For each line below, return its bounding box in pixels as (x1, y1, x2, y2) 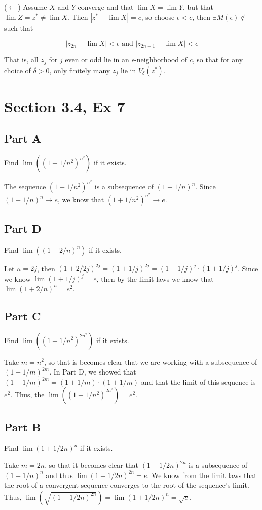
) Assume (18, 2, 47, 12)
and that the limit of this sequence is (141, 376, 256, 387)
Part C (4, 308, 41, 323)
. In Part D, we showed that (49, 366, 136, 377)
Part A (4, 130, 42, 146)
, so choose (141, 11, 175, 22)
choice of (4, 64, 31, 75)
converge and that (78, 2, 134, 12)
